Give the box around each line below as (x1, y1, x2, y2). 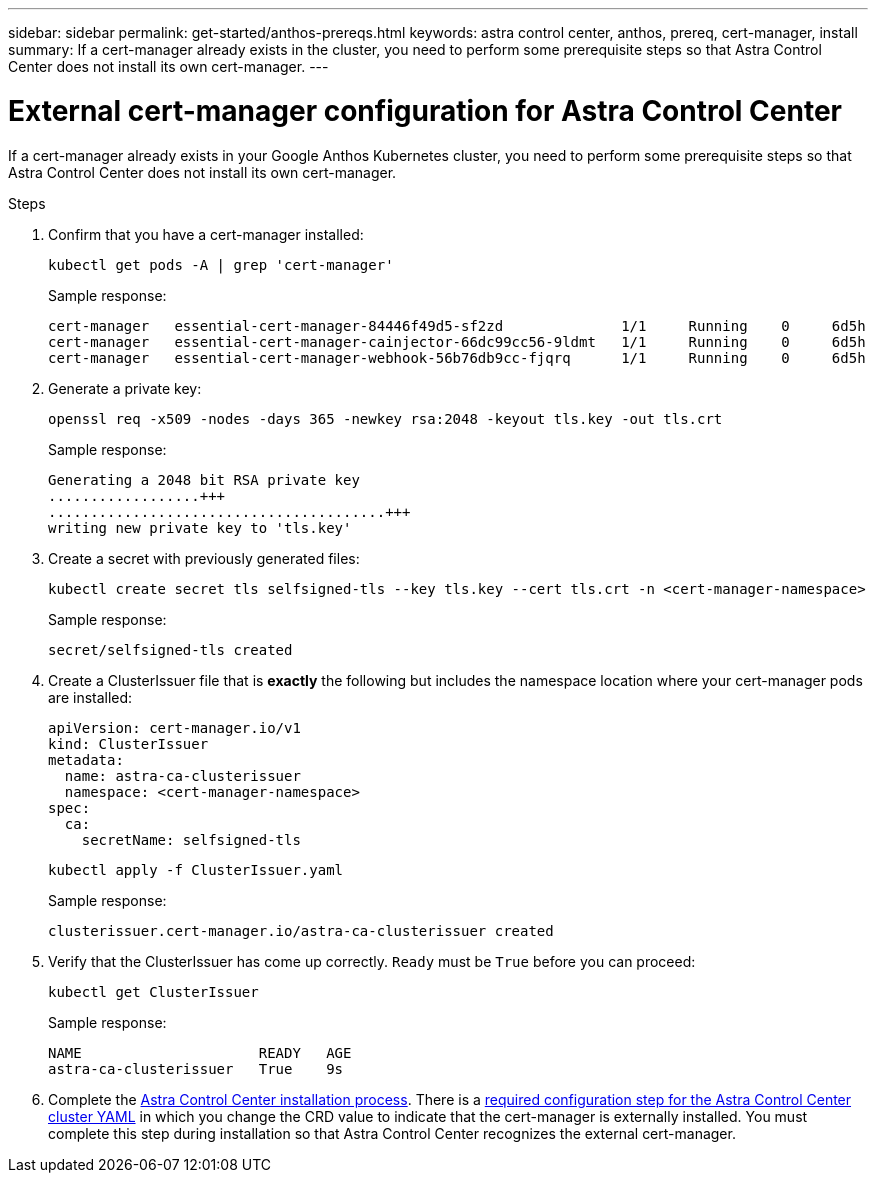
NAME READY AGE (48, 1044, 352, 1061)
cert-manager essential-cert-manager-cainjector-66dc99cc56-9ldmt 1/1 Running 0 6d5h (48, 333, 866, 350)
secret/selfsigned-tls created (48, 641, 293, 658)
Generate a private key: (48, 379, 202, 397)
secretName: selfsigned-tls (81, 831, 301, 848)
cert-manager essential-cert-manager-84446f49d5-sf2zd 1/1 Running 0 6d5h (48, 317, 866, 334)
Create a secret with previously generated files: (48, 549, 360, 567)
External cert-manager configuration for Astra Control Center (8, 93, 842, 128)
